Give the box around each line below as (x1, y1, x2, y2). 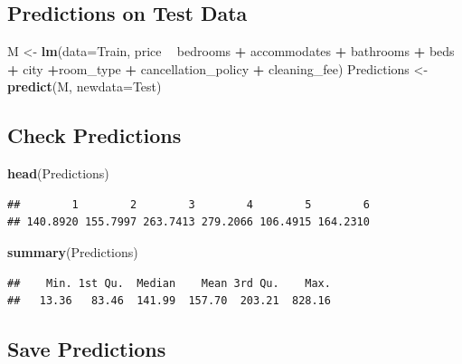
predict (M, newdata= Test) (7, 77, 162, 96)
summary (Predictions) (7, 242, 138, 261)
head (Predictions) (7, 164, 109, 183)
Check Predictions (7, 121, 182, 149)
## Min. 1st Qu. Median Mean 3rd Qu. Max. (7, 276, 331, 290)
